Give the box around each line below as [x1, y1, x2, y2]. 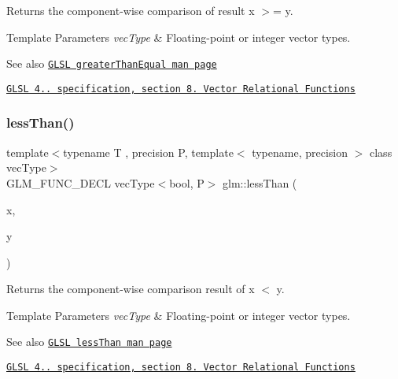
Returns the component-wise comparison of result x [6, 2, 255, 18]
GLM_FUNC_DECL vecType [6, 174, 155, 191]
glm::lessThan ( [223, 174, 297, 191]
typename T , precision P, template [63, 143, 234, 160]
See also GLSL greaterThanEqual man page [6, 55, 217, 72]
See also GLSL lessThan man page [6, 333, 172, 350]
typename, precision [252, 143, 348, 160]
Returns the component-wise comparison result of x [6, 281, 255, 297]
